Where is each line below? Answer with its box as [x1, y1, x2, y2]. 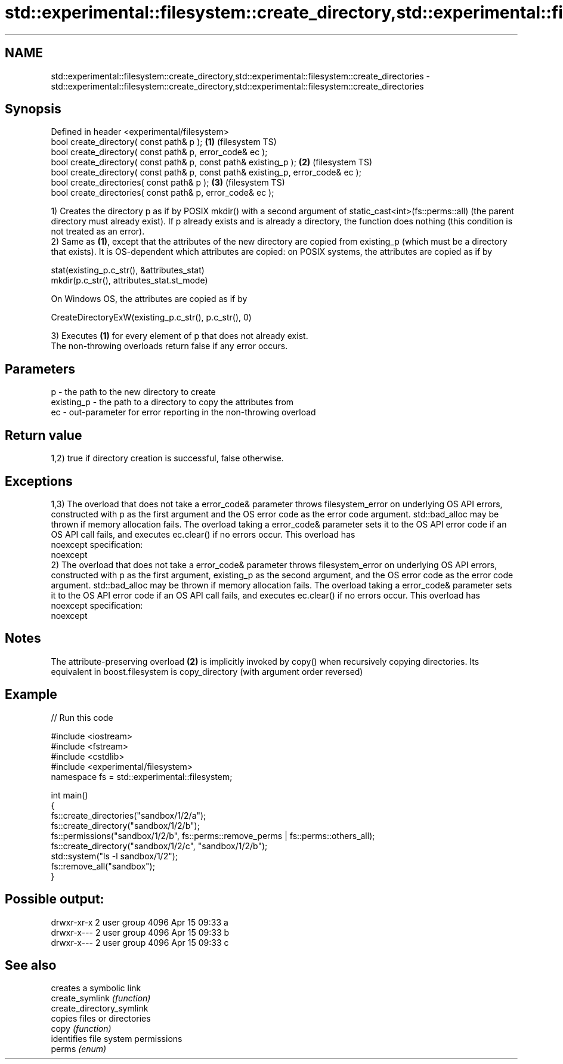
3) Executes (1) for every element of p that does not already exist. [51, 331, 308, 341]
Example [5, 687, 57, 702]
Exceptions [5, 473, 73, 489]
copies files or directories [51, 1013, 151, 1024]
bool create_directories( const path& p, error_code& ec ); [51, 187, 274, 198]
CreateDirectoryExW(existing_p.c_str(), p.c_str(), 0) [51, 312, 252, 323]
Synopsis [5, 101, 61, 117]
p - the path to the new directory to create [51, 387, 216, 397]
